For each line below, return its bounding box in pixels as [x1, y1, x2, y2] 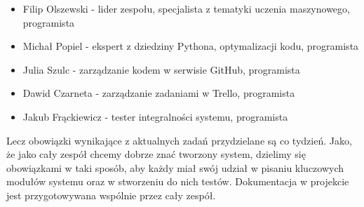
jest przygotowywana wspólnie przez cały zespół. [6, 187, 216, 202]
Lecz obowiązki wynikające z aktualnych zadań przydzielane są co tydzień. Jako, [6, 133, 352, 147]
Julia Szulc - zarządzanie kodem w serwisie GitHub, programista [22, 62, 300, 76]
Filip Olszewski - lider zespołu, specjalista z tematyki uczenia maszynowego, [22, 1, 350, 15]
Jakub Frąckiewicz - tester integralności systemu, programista [22, 109, 288, 123]
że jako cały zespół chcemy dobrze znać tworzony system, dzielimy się [6, 147, 306, 161]
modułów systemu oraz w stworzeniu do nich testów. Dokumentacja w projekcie [6, 174, 349, 189]
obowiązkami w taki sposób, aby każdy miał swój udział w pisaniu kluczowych [6, 160, 344, 175]
